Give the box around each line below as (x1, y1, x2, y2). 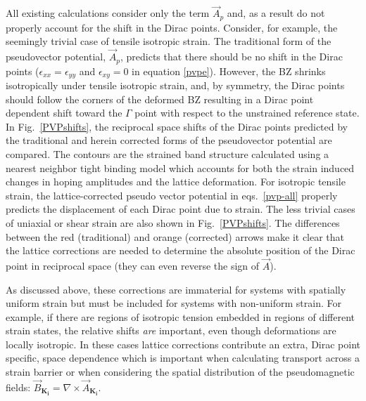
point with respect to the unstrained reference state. (134, 105, 360, 120)
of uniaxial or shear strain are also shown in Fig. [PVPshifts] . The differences (6, 215, 340, 230)
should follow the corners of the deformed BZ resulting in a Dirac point (6, 91, 314, 106)
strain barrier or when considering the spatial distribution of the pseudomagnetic (6, 364, 355, 379)
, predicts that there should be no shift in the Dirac (120, 49, 343, 64)
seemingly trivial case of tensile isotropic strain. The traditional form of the (6, 34, 332, 48)
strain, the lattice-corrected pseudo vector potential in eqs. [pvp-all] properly (6, 188, 338, 202)
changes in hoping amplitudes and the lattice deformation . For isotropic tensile (6, 174, 346, 189)
